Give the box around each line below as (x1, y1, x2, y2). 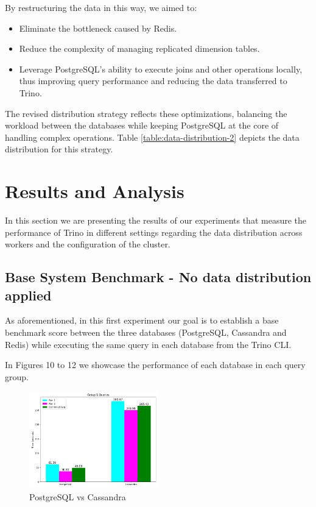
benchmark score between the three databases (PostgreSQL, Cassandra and (5, 326, 287, 339)
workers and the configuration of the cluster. (5, 238, 170, 250)
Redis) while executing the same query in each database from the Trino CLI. (5, 338, 292, 350)
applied (5, 285, 52, 304)
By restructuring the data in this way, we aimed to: (5, 1, 197, 13)
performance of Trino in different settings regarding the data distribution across (5, 225, 303, 238)
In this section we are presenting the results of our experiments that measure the (5, 214, 306, 227)
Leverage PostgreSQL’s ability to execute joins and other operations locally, (19, 62, 303, 75)
